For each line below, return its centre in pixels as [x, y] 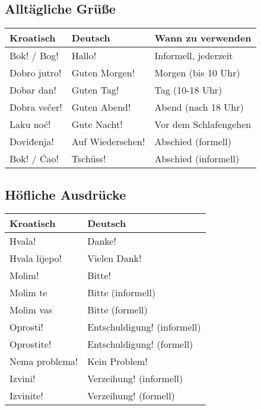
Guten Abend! [101, 107]
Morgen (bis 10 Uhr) [197, 73]
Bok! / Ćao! [34, 159]
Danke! [102, 241]
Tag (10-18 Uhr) [188, 90]
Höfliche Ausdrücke [66, 194]
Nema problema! [44, 361]
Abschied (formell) [193, 142]
